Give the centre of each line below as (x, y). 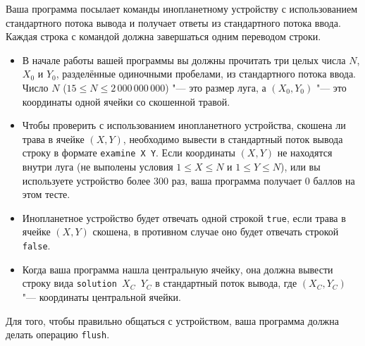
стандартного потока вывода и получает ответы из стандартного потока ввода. (173, 22)
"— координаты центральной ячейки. (101, 296)
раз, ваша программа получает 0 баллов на (263, 180)
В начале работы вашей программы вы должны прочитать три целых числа (184, 60)
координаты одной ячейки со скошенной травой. (126, 101)
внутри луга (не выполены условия (98, 166)
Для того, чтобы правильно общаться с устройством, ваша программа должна (173, 320)
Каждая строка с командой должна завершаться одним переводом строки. (163, 36)
